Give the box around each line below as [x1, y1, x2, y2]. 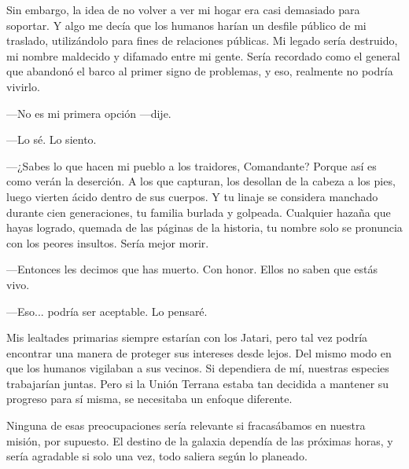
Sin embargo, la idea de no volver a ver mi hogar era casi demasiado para [6, 2, 360, 17]
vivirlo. [6, 78, 40, 94]
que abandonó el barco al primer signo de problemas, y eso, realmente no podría [6, 63, 393, 79]
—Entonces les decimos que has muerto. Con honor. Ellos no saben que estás [6, 261, 378, 277]
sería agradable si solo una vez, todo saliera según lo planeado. [6, 448, 308, 464]
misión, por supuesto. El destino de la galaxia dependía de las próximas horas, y [6, 432, 393, 449]
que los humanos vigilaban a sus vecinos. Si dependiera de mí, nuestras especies [6, 360, 389, 376]
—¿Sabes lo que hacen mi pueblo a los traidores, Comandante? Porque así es [6, 157, 377, 174]
